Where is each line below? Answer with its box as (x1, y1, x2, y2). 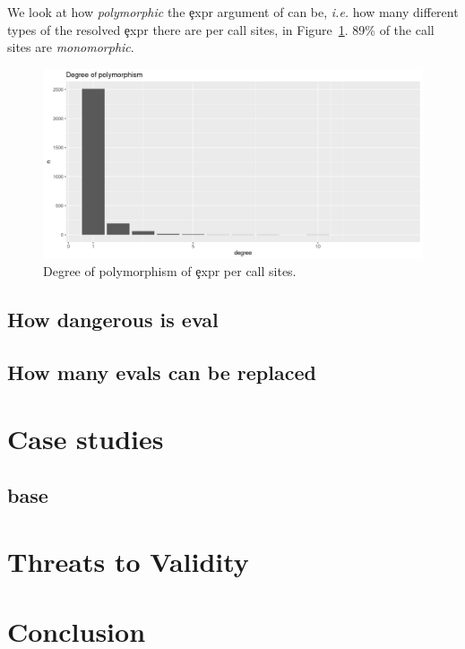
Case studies (7, 420, 164, 456)
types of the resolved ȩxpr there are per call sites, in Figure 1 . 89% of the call (7, 20, 435, 39)
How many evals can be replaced (7, 359, 316, 386)
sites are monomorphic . (7, 38, 134, 56)
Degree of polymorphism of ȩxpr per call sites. (43, 262, 297, 281)
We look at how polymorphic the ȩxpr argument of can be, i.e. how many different (7, 3, 459, 21)
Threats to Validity (7, 542, 249, 579)
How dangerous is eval (7, 306, 219, 333)
